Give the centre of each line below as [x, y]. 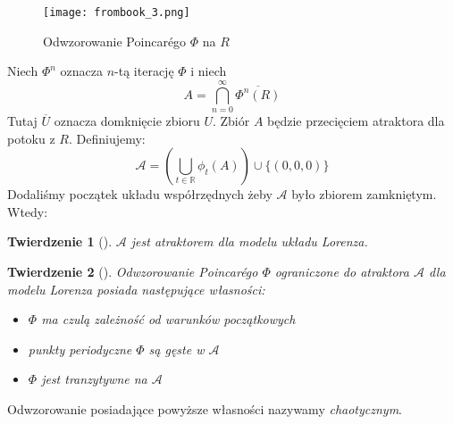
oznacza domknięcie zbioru [127, 120]
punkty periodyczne [80, 349]
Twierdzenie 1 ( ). [60, 241]
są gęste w [176, 349]
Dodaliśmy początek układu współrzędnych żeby [140, 194]
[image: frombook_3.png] [117, 12]
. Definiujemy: [107, 138]
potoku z [31, 138]
